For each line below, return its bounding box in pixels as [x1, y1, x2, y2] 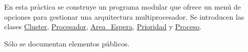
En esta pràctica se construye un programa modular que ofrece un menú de [4, 2, 241, 12]
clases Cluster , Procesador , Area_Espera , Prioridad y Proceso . [4, 21, 202, 32]
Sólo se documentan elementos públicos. [4, 38, 130, 48]
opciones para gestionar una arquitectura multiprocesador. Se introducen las [4, 11, 244, 22]
